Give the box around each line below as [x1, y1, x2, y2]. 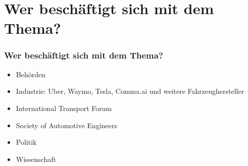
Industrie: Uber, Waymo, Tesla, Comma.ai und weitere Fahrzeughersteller [16, 86, 244, 96]
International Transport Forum [16, 102, 112, 113]
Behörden [16, 69, 45, 79]
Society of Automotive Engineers [16, 120, 117, 130]
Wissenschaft [16, 153, 56, 164]
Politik [16, 137, 37, 147]
